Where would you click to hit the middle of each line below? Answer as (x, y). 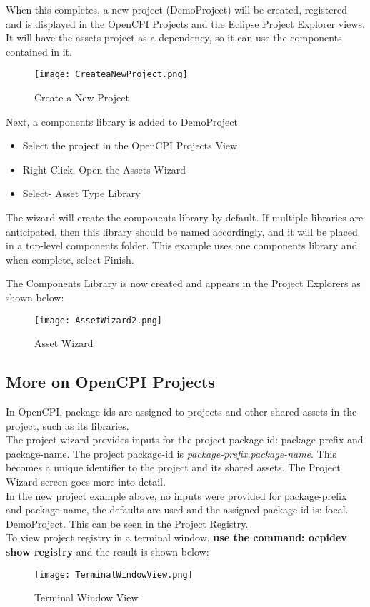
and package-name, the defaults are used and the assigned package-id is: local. (177, 510)
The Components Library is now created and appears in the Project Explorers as (183, 283)
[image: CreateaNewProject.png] (111, 75)
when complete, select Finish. (70, 259)
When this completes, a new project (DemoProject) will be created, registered (176, 9)
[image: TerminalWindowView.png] (114, 575)
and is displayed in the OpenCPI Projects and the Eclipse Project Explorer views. (185, 23)
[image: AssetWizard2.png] (98, 320)
